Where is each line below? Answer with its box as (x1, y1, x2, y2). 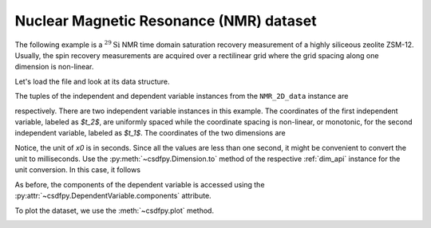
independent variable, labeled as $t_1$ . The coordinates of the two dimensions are (14, 128, 287, 138)
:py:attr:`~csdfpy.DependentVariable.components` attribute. (14, 191, 212, 201)
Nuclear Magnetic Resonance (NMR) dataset (14, 12, 317, 29)
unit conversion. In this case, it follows (14, 165, 141, 175)
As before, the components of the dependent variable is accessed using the (14, 179, 265, 189)
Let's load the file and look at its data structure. (14, 77, 170, 86)
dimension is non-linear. (14, 62, 94, 72)
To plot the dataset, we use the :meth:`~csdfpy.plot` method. (14, 206, 215, 215)
